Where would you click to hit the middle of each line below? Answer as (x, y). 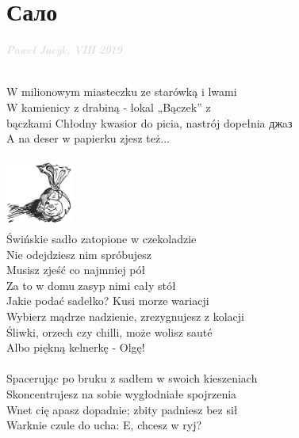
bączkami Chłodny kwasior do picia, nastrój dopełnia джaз (149, 122)
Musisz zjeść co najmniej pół (76, 270)
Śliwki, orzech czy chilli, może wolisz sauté (109, 331)
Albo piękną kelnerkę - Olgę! (76, 347)
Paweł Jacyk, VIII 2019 (64, 50)
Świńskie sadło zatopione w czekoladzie (102, 239)
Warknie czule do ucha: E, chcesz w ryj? (104, 425)
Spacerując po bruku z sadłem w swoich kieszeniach (132, 378)
